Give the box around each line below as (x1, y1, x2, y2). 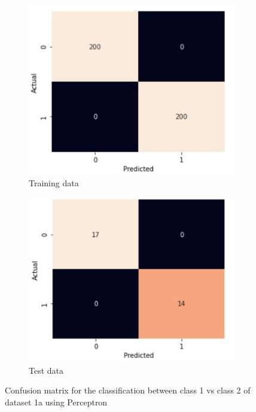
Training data (29, 177, 79, 189)
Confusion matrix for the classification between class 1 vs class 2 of (5, 384, 251, 396)
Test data (29, 364, 64, 376)
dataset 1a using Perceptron (5, 395, 108, 408)
